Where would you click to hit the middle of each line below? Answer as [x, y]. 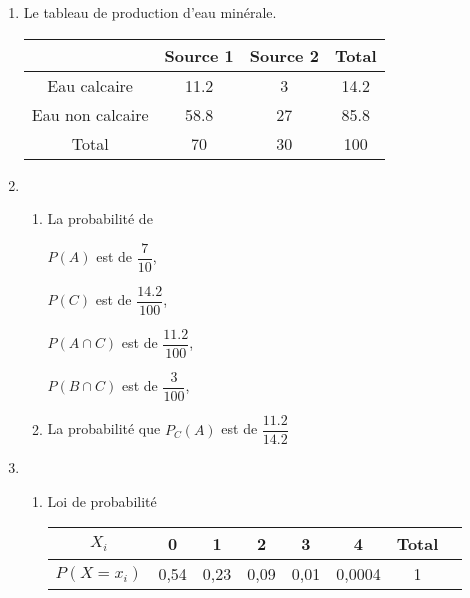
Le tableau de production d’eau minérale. [150, 12]
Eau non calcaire [90, 114]
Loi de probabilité [102, 500]
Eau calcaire [90, 85]
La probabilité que [104, 428]
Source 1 [199, 55]
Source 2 [284, 55]
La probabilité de [100, 218]
